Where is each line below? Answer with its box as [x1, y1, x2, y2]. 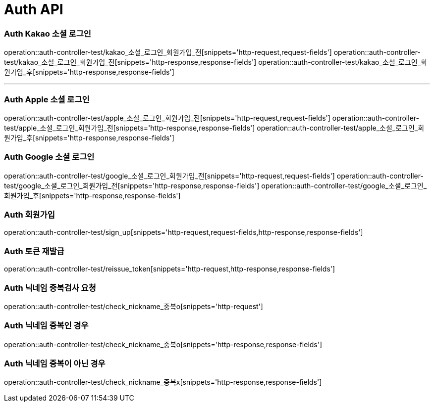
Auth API [4, 1, 63, 18]
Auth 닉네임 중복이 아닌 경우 [4, 359, 106, 368]
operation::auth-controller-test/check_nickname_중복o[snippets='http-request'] [4, 302, 263, 311]
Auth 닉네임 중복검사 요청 [4, 282, 96, 293]
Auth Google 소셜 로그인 [4, 152, 95, 162]
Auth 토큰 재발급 [4, 246, 64, 256]
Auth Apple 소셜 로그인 [4, 94, 90, 104]
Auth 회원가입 [4, 210, 55, 220]
